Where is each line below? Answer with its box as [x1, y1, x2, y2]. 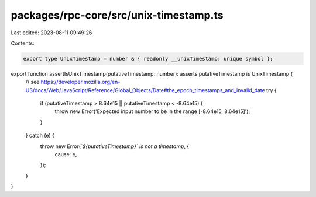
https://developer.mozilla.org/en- [40, 79, 121, 86]
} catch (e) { [25, 132, 55, 139]
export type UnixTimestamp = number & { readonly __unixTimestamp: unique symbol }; [23, 55, 273, 62]
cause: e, [54, 151, 77, 158]
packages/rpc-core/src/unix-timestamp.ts [11, 9, 224, 22]
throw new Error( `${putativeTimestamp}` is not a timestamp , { [40, 143, 190, 150]
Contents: [11, 40, 35, 47]
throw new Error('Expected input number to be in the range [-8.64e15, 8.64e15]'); [54, 108, 250, 115]
